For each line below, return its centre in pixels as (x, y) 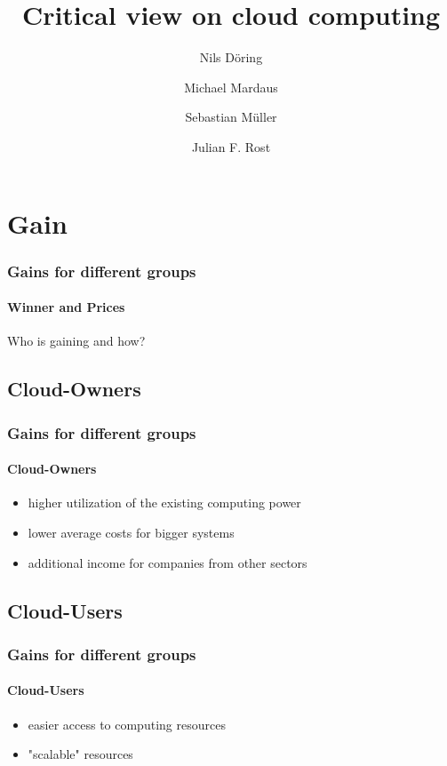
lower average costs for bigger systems (131, 532)
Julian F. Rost (231, 146)
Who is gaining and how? (76, 341)
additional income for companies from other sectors (168, 562)
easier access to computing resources (127, 724)
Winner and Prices (66, 307)
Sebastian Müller (231, 117)
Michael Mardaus (231, 87)
